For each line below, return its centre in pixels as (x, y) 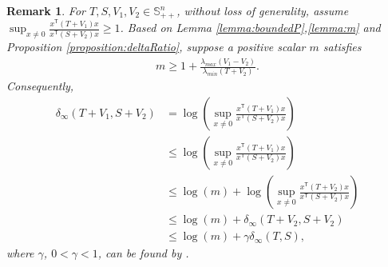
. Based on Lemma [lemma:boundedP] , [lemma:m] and (250, 28)
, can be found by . (143, 253)
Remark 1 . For (46, 10)
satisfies (342, 47)
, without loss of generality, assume (263, 10)
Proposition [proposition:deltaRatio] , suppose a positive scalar (156, 47)
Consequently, (40, 86)
